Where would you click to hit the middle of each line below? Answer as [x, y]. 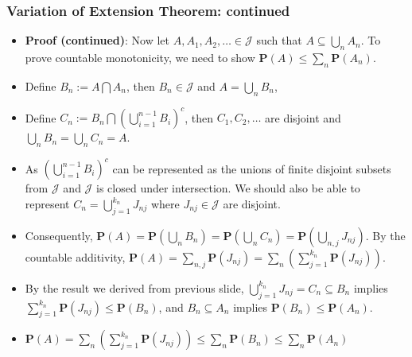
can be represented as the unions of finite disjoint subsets [252, 168]
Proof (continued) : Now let [97, 40]
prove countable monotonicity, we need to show [140, 58]
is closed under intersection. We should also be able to [228, 188]
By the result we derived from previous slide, [134, 287]
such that [279, 40]
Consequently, [59, 235]
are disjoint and [303, 117]
